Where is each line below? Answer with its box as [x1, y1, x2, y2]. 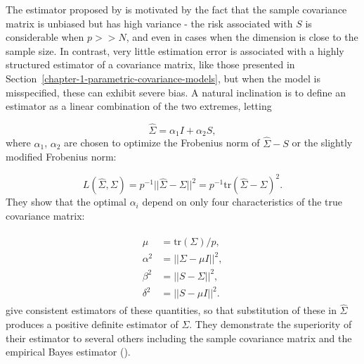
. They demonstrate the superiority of [189, 316, 352, 331]
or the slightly [292, 135, 353, 150]
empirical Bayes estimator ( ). [6, 344, 131, 359]
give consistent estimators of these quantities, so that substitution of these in [6, 303, 337, 318]
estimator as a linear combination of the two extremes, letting [6, 99, 272, 113]
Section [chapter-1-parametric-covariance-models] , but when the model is [6, 70, 320, 85]
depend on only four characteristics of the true [142, 194, 343, 209]
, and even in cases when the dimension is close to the [126, 30, 358, 44]
